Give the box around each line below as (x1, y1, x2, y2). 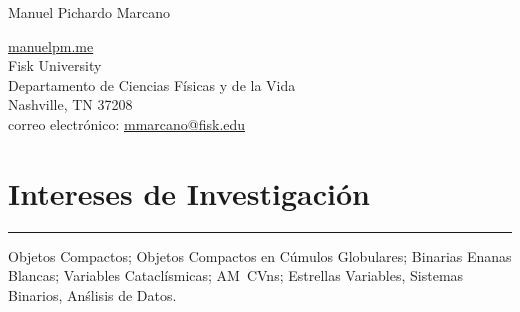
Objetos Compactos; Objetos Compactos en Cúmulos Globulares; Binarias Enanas (8, 245, 512, 266)
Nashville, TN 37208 (8, 94, 133, 115)
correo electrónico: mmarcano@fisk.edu (8, 113, 246, 134)
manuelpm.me (8, 35, 94, 56)
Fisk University (8, 55, 102, 76)
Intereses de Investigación (8, 172, 370, 213)
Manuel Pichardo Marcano (8, 2, 171, 22)
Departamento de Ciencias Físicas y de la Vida (8, 74, 296, 95)
